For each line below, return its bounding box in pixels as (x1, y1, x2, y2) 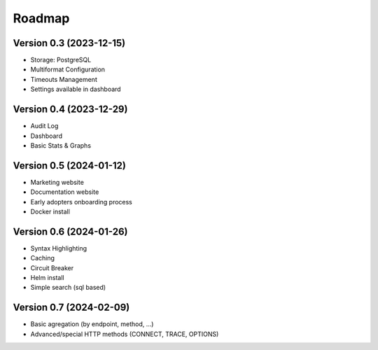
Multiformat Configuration (30, 65, 105, 73)
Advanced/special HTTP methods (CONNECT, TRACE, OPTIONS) (30, 330, 219, 338)
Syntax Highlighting (30, 244, 87, 252)
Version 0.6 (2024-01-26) (13, 225, 128, 237)
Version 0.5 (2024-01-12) (13, 160, 126, 171)
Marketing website (30, 178, 84, 186)
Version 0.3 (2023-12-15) (13, 37, 126, 49)
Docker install (30, 207, 70, 216)
